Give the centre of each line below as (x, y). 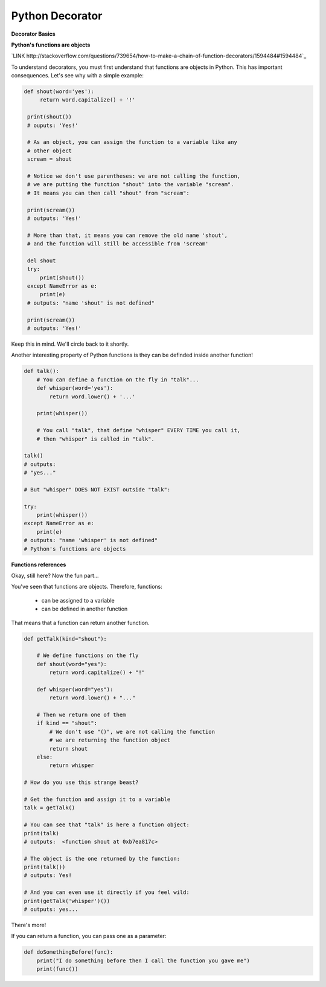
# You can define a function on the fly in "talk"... (118, 380)
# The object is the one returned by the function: (102, 859)
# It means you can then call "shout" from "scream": (108, 193)
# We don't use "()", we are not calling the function (132, 732)
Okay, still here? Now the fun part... (55, 575)
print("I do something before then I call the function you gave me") (143, 960)
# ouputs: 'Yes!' (53, 125)
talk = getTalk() (50, 808)
